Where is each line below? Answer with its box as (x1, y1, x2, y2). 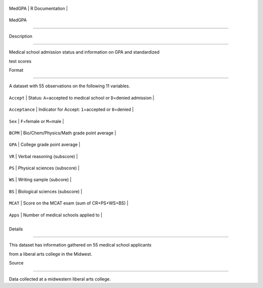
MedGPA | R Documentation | (9, 5, 68, 11)
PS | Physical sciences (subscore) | (9, 165, 80, 171)
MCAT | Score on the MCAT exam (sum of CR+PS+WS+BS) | (9, 200, 129, 206)
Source (9, 260, 24, 266)
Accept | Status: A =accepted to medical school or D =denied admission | (9, 95, 154, 101)
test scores (9, 58, 32, 64)
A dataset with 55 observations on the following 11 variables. (9, 83, 130, 89)
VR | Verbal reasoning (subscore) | (9, 153, 78, 159)
